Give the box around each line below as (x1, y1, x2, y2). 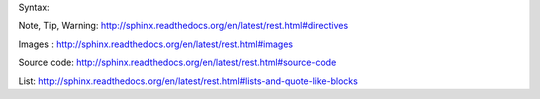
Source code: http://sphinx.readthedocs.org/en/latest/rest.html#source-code (18, 56, 337, 69)
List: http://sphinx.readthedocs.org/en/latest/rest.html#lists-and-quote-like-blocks (18, 75, 359, 87)
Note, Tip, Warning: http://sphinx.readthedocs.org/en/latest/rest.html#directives (18, 20, 349, 32)
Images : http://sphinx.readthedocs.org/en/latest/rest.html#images (18, 38, 294, 50)
